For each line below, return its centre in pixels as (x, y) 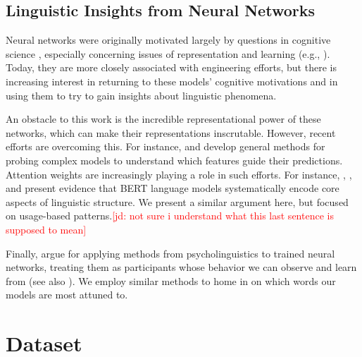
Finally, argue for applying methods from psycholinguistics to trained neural (170, 253)
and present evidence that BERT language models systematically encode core (173, 188)
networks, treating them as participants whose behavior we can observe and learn (181, 267)
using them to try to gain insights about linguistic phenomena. (141, 95)
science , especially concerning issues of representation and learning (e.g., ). (168, 53)
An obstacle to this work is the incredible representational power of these (163, 119)
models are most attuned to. (67, 295)
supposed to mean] (46, 229)
